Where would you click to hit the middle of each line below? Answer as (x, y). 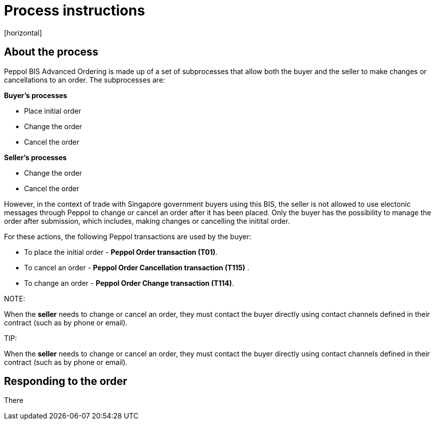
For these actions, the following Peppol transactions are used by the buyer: (128, 236)
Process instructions (75, 11)
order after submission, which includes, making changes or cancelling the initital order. (147, 221)
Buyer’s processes (36, 95)
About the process (51, 52)
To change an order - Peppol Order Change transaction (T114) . (129, 283)
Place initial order (53, 111)
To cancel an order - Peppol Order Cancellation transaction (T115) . (137, 267)
